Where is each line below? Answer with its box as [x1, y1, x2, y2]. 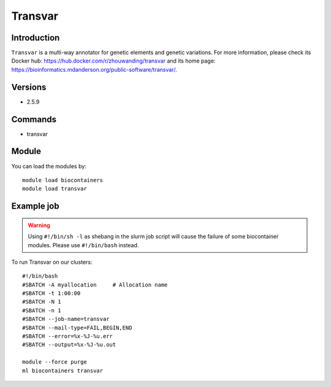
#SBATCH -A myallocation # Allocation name [22, 281, 168, 288]
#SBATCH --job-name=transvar [22, 316, 110, 323]
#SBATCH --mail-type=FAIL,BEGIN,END [22, 324, 132, 331]
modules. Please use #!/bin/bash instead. [28, 241, 139, 248]
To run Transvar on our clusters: [11, 258, 93, 266]
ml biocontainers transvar [22, 367, 104, 374]
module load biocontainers [22, 177, 104, 183]
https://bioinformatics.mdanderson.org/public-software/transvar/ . [11, 66, 177, 73]
